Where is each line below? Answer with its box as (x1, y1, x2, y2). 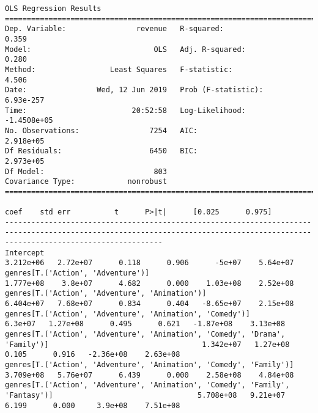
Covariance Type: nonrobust (5, 177, 167, 186)
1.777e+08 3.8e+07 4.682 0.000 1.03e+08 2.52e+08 (5, 279, 294, 288)
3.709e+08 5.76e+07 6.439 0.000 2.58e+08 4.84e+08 (5, 370, 294, 379)
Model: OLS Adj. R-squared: (5, 45, 246, 54)
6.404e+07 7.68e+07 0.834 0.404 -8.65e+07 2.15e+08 (5, 299, 294, 309)
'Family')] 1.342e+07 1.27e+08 (5, 340, 290, 349)
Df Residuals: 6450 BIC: (5, 147, 198, 156)
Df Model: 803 (5, 167, 167, 176)
